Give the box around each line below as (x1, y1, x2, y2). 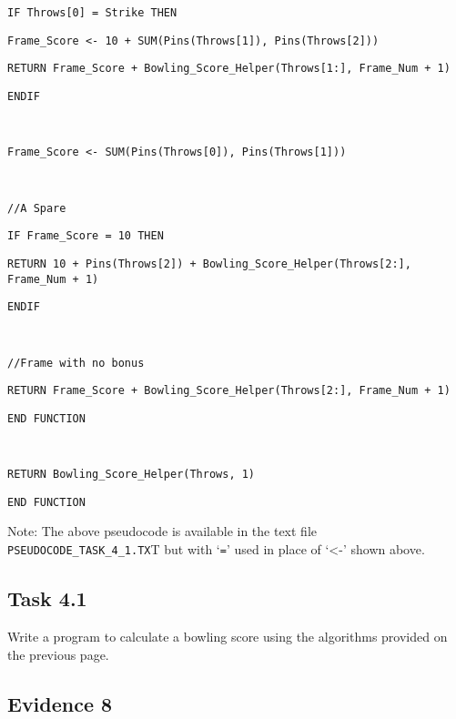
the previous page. (7, 644, 109, 663)
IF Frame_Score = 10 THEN (7, 229, 164, 243)
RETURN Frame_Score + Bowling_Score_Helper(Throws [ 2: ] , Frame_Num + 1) (7, 384, 451, 398)
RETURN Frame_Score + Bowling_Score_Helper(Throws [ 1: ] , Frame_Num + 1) (7, 62, 451, 76)
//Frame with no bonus (7, 356, 145, 370)
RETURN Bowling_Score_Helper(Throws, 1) (7, 468, 256, 481)
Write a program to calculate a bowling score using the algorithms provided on (7, 626, 448, 645)
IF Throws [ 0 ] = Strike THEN (7, 6, 177, 19)
